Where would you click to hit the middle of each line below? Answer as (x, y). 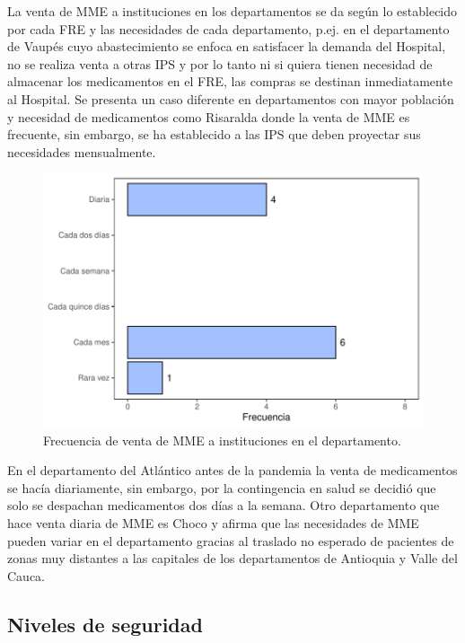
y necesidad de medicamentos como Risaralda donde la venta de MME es (209, 116)
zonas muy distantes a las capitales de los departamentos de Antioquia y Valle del (232, 558)
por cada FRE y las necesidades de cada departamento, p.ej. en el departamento (228, 28)
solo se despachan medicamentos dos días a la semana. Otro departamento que (224, 505)
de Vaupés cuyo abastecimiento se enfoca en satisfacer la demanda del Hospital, (227, 46)
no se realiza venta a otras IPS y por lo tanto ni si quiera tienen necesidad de (220, 63)
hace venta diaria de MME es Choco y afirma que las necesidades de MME (213, 522)
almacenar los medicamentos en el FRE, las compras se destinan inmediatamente (230, 81)
